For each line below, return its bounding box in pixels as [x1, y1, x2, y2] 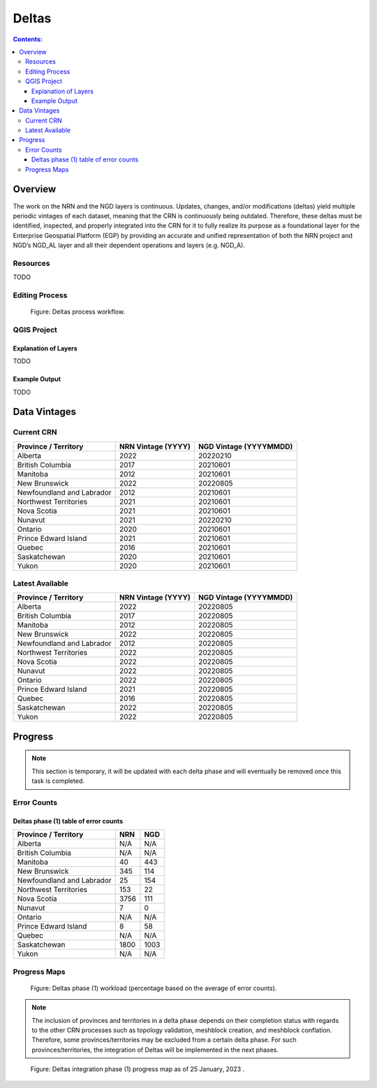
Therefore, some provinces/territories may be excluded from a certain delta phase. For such [31, 1036, 297, 1044]
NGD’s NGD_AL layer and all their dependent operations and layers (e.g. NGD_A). [13, 241, 246, 250]
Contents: [13, 35, 43, 43]
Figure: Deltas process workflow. [30, 308, 126, 316]
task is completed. [31, 777, 85, 785]
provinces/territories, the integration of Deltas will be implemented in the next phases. [31, 1045, 279, 1054]
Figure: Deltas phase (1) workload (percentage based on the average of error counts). [30, 984, 277, 992]
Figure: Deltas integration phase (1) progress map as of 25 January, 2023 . [30, 1065, 245, 1073]
